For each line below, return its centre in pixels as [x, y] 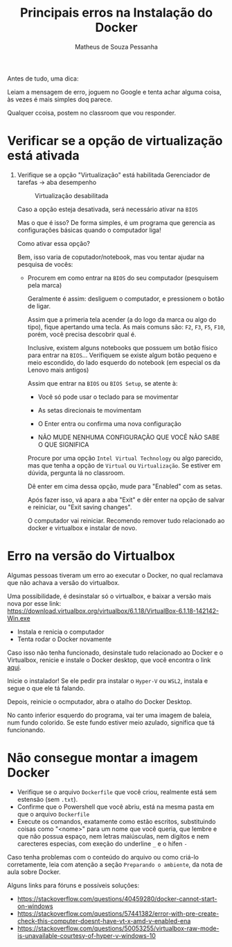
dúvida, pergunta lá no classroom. [76, 472]
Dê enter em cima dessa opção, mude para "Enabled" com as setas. [125, 486]
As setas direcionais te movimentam [90, 410]
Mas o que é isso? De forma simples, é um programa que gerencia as [116, 222]
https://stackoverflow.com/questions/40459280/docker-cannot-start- [117, 898]
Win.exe [19, 618]
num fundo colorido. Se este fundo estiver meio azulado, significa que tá [111, 722]
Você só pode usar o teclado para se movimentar [108, 397]
